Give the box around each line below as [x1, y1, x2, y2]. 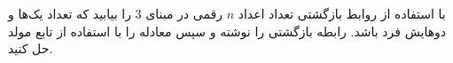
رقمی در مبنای [145, 4, 223, 22]
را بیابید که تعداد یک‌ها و [8, 4, 131, 22]
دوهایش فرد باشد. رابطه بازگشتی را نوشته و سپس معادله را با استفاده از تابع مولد [8, 21, 447, 40]
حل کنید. [8, 39, 53, 58]
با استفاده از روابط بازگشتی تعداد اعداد [238, 4, 446, 22]
